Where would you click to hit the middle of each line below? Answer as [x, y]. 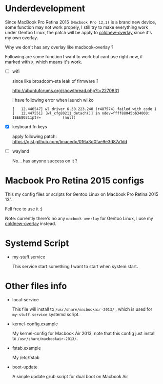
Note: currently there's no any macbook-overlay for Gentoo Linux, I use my [79, 219]
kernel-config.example [35, 324]
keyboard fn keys [30, 127]
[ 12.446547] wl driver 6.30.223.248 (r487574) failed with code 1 [84, 109]
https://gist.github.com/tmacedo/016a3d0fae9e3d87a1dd [70, 142]
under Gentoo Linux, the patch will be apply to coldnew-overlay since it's [79, 32]
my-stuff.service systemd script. [46, 314]
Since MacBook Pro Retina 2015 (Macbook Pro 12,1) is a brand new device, [81, 22]
